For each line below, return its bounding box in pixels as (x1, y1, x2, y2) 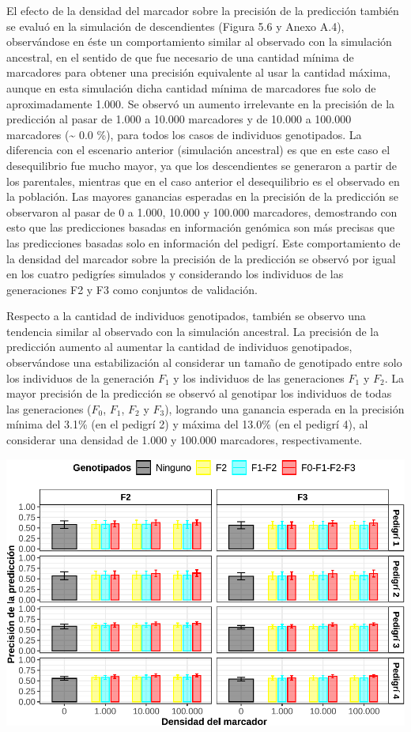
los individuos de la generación (6, 369, 155, 386)
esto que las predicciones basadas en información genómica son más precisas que (6, 219, 395, 236)
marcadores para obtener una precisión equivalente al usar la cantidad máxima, (6, 64, 391, 81)
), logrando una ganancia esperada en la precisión (164, 400, 405, 417)
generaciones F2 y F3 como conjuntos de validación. (6, 281, 258, 297)
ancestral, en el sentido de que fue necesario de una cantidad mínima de (6, 48, 354, 65)
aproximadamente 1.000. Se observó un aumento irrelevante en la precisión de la (6, 95, 395, 111)
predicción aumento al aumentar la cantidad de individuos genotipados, (6, 338, 353, 355)
